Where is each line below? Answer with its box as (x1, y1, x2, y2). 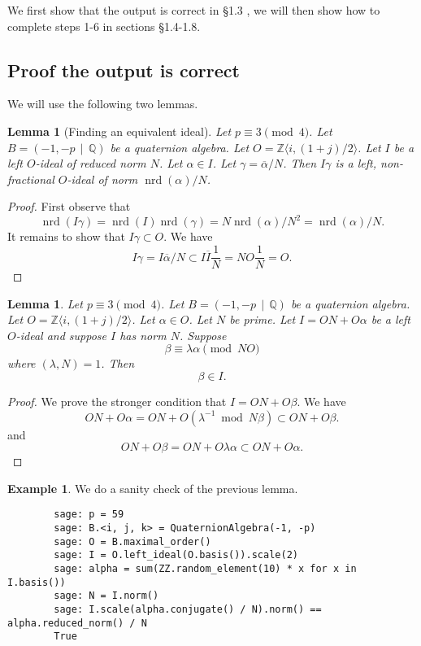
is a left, (335, 155, 377, 172)
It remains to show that (7, 228, 125, 245)
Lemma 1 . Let (7, 295, 83, 312)
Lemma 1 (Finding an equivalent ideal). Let (7, 122, 232, 139)
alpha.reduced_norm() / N (7, 617, 147, 629)
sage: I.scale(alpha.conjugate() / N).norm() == (54, 604, 322, 616)
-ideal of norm (67, 170, 138, 187)
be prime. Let (229, 311, 296, 328)
